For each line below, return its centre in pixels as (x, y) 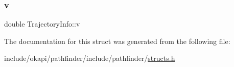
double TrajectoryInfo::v (42, 24)
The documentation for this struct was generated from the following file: (117, 41)
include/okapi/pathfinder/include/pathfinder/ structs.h (90, 58)
